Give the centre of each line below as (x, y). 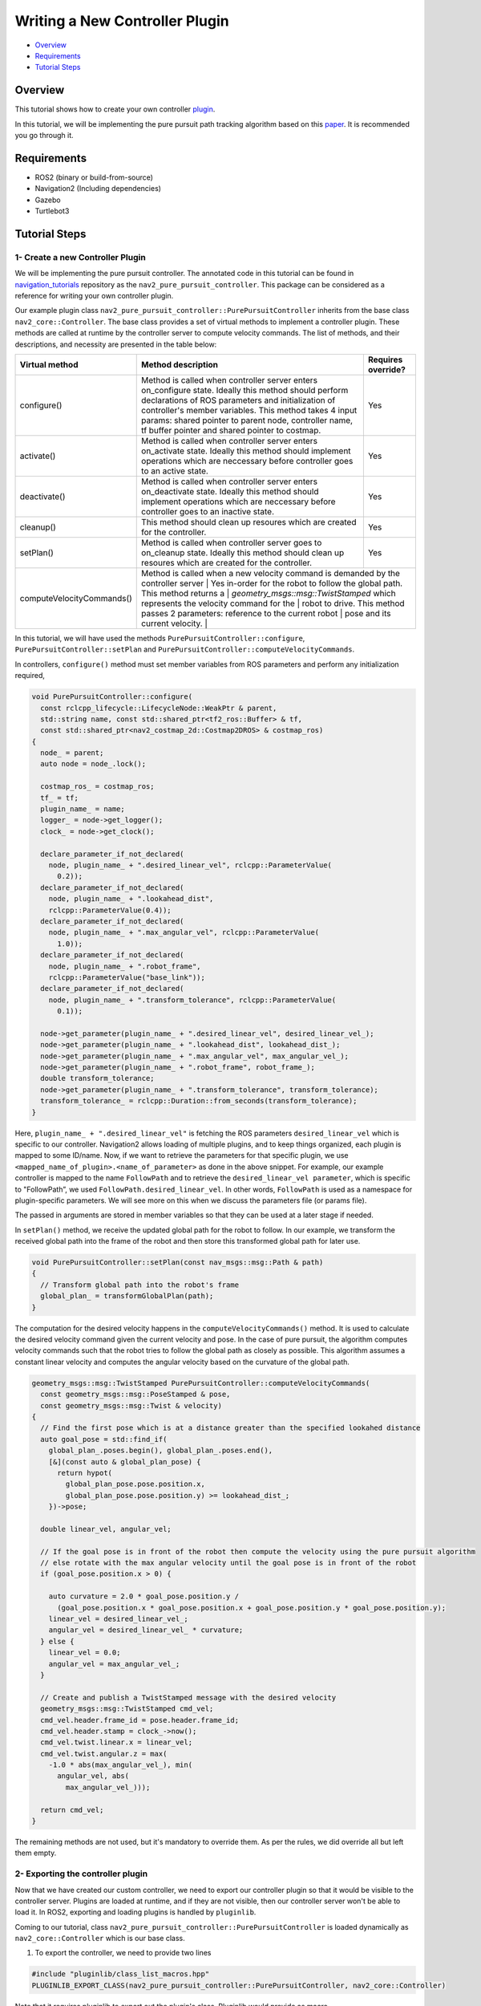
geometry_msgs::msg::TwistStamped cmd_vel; (127, 1709)
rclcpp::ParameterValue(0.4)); (110, 910)
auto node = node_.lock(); (93, 764)
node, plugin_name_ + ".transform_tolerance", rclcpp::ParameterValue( (192, 1000)
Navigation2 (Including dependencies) (98, 189)
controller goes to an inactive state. (208, 511)
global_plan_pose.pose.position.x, (135, 1484)
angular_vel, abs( (93, 1776)
